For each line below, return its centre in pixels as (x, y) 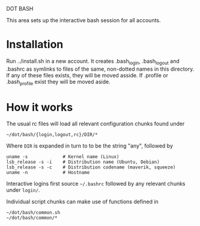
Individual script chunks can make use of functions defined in (83, 202)
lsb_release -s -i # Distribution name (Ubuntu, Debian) (83, 162)
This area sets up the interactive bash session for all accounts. (83, 20)
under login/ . (23, 190)
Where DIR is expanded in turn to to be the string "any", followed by (89, 146)
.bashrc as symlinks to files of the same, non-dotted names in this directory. (100, 69)
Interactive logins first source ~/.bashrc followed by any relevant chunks (96, 184)
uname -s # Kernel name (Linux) (63, 157)
